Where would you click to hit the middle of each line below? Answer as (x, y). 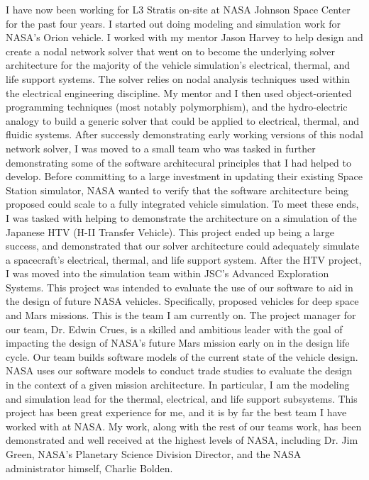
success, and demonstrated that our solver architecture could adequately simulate (183, 246)
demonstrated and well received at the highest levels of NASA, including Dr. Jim (182, 440)
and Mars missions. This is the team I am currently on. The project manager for (181, 315)
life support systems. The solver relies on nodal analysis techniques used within (178, 78)
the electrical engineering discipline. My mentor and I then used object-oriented (179, 93)
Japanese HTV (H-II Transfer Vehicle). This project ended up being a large (170, 231)
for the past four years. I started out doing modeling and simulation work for (173, 23)
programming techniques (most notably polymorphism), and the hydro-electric (177, 107)
